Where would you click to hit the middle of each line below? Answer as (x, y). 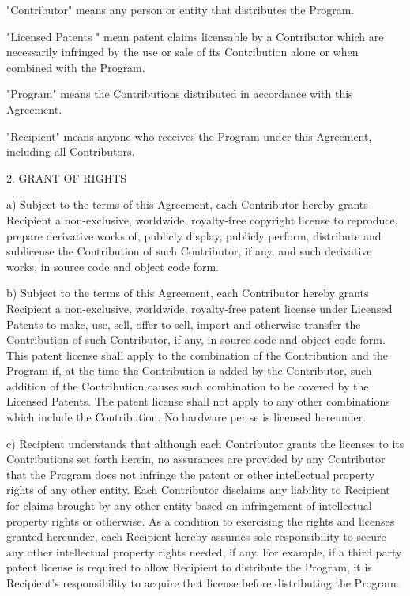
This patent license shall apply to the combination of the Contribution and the (197, 355)
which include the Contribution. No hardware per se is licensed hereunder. (186, 417)
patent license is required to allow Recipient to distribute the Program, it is (189, 567)
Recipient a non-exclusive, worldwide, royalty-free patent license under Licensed (199, 308)
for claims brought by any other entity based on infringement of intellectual (189, 505)
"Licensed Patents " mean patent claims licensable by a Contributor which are (195, 36)
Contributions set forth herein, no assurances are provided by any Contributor (196, 459)
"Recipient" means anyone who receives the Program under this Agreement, (189, 136)
